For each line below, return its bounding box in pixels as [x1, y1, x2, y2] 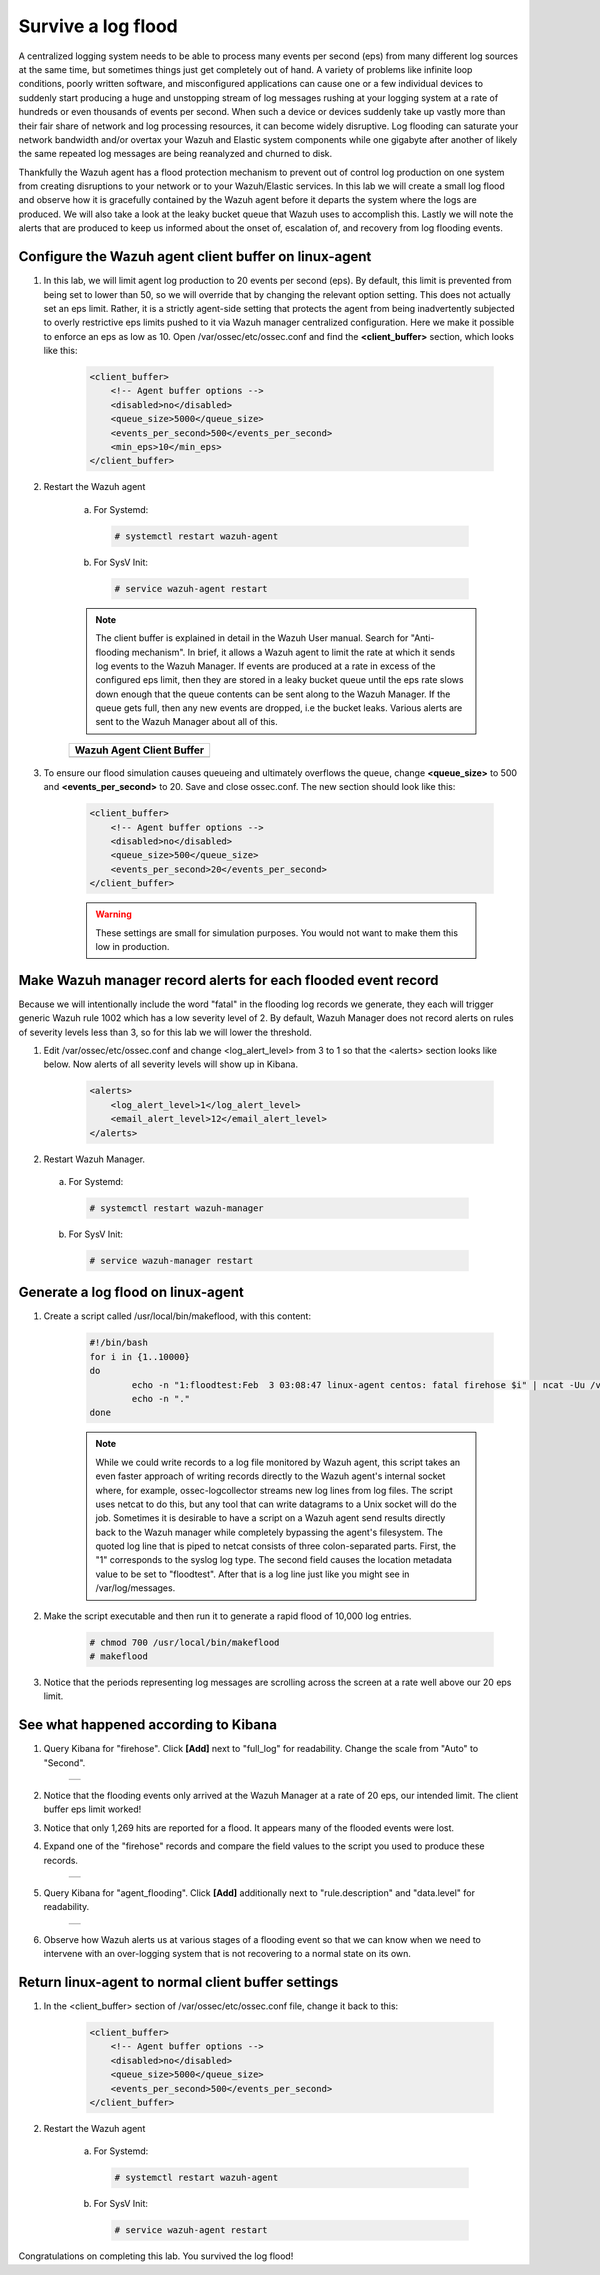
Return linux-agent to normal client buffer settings [18, 1974, 339, 1990]
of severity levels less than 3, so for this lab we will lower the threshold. [18, 1026, 312, 1038]
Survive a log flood [18, 15, 179, 37]
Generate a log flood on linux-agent [18, 1284, 244, 1301]
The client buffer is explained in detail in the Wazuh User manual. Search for [95, 632, 409, 644]
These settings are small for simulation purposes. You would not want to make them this [95, 926, 459, 939]
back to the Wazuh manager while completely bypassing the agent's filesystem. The [95, 1526, 444, 1538]
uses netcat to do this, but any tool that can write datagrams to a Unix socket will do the [95, 1498, 457, 1510]
